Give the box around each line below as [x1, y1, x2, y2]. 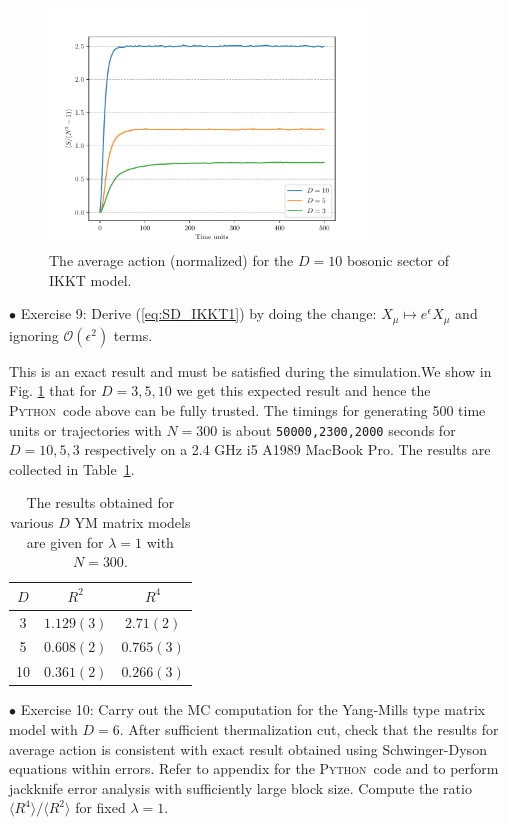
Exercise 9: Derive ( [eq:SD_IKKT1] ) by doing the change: [20, 303, 377, 324]
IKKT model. [49, 269, 132, 290]
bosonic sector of [346, 250, 449, 271]
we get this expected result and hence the [176, 380, 431, 401]
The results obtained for [26, 492, 175, 513]
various [10, 511, 54, 532]
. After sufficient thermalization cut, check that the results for [119, 718, 499, 739]
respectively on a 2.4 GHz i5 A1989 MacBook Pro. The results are [84, 439, 491, 460]
